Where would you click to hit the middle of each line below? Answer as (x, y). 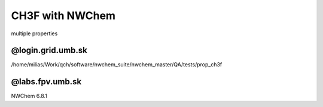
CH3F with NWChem (63, 16)
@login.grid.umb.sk (49, 51)
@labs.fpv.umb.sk (46, 82)
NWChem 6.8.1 (29, 96)
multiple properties (34, 33)
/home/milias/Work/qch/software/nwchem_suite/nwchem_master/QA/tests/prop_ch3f (117, 65)
